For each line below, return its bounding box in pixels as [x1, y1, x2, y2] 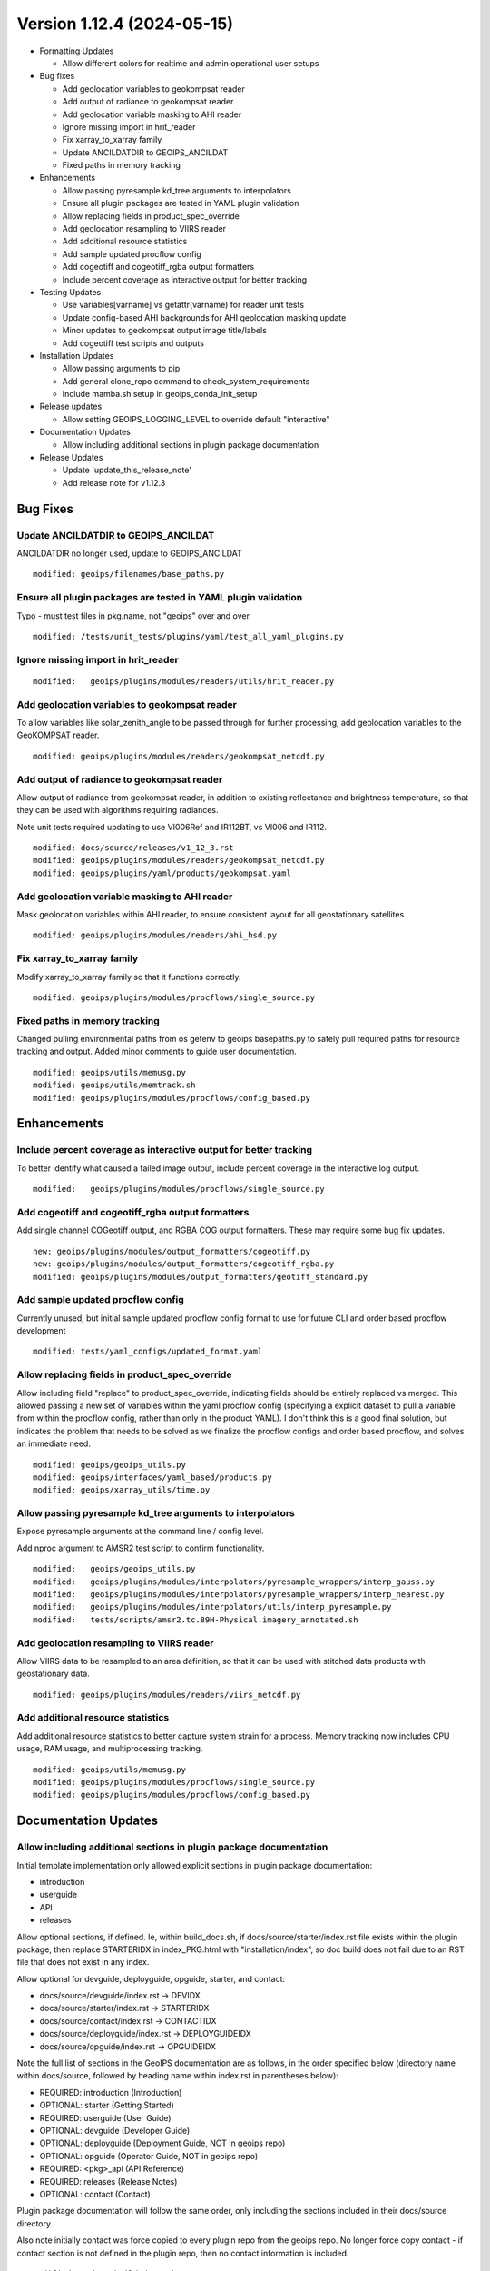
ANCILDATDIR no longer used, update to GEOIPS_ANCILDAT [16, 548, 242, 559]
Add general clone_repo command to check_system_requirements [62, 375, 310, 386]
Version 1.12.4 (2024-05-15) [16, 14, 234, 34]
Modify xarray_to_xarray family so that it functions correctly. [16, 971, 241, 982]
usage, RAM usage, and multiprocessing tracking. [16, 1743, 203, 1754]
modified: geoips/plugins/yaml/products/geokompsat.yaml [33, 868, 292, 878]
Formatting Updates [39, 45, 114, 56]
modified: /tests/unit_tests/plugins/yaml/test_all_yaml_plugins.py [33, 631, 344, 641]
